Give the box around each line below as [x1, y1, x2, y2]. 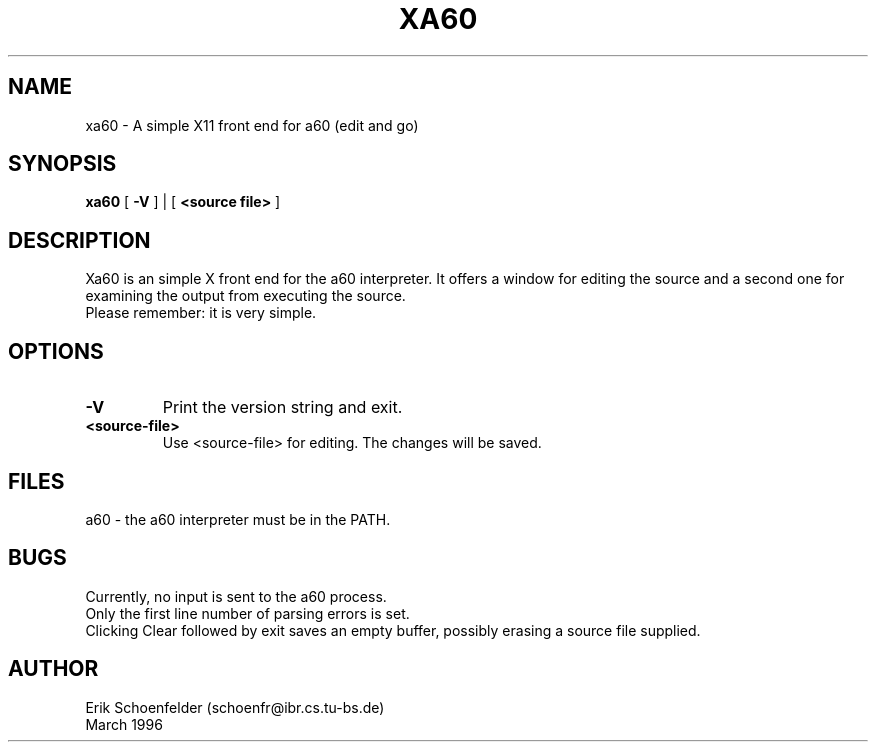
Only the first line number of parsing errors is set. [85, 604, 410, 622]
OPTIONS [8, 338, 104, 364]
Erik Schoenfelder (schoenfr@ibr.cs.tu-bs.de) [85, 698, 385, 716]
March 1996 [85, 715, 163, 733]
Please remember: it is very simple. [85, 304, 317, 322]
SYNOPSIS [8, 151, 117, 177]
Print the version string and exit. [162, 397, 403, 418]
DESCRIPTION [8, 227, 151, 253]
